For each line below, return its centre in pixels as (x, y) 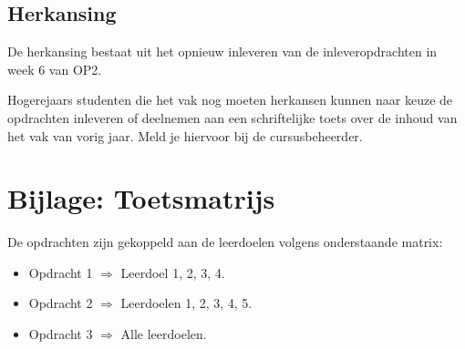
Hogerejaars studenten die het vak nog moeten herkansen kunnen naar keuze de (230, 100)
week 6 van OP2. (55, 69)
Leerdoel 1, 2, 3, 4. (173, 272)
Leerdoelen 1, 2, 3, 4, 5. (186, 303)
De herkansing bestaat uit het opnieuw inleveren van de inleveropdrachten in (222, 51)
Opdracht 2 (61, 303)
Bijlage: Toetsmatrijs (141, 198)
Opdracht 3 (61, 334)
